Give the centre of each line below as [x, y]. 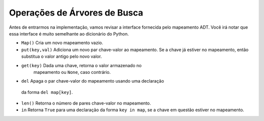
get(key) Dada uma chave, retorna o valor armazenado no [81, 65]
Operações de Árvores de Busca [76, 13]
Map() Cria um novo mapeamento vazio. [62, 43]
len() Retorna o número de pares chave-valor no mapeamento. [86, 103]
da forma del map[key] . [47, 92]
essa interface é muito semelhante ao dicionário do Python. [69, 34]
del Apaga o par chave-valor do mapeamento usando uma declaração [93, 81]
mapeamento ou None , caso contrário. [72, 72]
